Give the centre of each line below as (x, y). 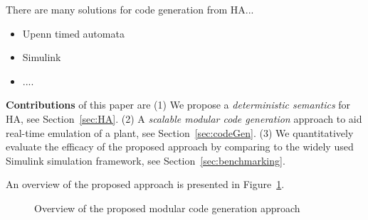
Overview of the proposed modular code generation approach (167, 208)
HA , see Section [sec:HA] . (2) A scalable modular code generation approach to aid (184, 118)
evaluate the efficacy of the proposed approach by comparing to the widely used (180, 147)
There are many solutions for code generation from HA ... (130, 9)
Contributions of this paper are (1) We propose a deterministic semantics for (178, 105)
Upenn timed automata (73, 33)
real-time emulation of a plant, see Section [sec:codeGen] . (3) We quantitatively (180, 132)
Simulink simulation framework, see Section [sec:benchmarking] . (146, 160)
